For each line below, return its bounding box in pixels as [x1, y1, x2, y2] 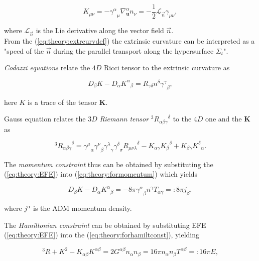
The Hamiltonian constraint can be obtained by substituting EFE [4, 219, 206, 230]
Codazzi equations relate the [4, 62, 90, 73]
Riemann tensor [99, 113, 149, 124]
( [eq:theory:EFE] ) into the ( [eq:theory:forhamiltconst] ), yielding [4, 229, 200, 240]
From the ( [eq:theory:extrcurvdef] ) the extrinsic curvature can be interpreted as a [4, 36, 255, 46]
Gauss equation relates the [4, 113, 86, 124]
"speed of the [4, 45, 44, 56]
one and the [205, 113, 242, 124]
